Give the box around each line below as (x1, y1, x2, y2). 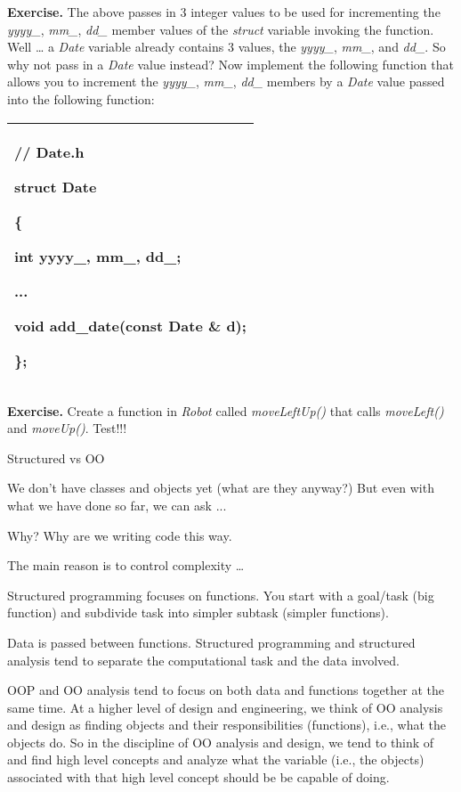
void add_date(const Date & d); (14, 314, 247, 336)
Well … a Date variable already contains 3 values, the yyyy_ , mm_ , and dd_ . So (7, 37, 446, 56)
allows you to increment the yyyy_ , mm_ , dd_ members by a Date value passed (7, 72, 445, 91)
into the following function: (7, 89, 155, 108)
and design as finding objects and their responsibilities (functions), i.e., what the (7, 715, 447, 734)
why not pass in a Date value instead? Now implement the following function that (7, 54, 454, 73)
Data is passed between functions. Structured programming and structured (7, 633, 416, 651)
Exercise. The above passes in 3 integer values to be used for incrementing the (7, 3, 441, 20)
